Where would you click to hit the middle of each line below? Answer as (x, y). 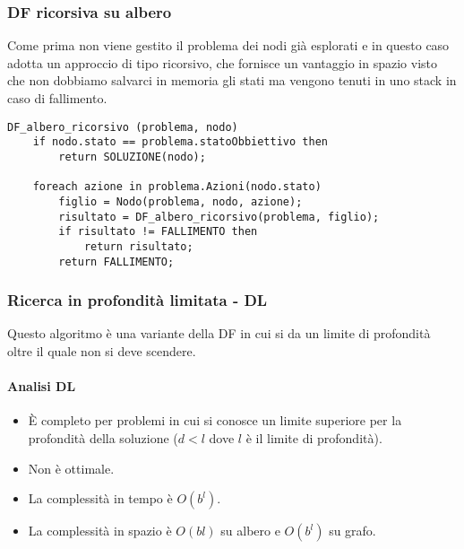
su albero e (250, 531)
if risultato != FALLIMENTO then (158, 232)
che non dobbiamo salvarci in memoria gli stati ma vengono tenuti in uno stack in (232, 80)
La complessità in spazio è (100, 531)
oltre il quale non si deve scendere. (102, 350)
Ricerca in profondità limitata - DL (137, 300)
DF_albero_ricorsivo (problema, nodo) (123, 127)
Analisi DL (42, 386)
